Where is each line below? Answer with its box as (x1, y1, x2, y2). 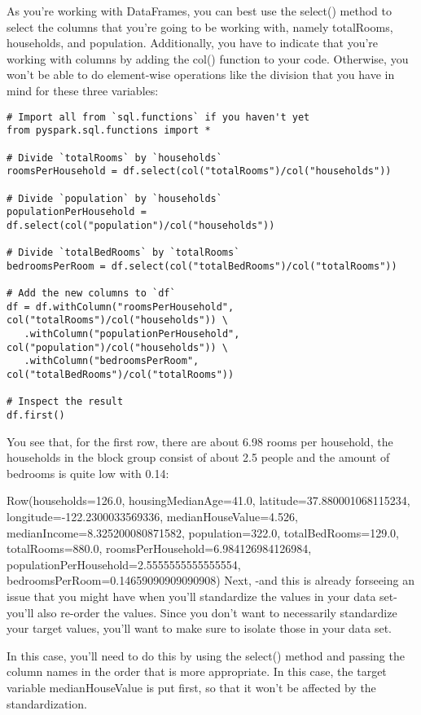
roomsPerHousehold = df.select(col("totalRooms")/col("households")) (7, 165, 392, 178)
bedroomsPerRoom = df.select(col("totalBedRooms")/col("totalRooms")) (7, 260, 397, 272)
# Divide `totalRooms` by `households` (7, 151, 222, 164)
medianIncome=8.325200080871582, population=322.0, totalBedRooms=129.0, (7, 524, 399, 541)
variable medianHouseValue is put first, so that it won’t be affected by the (7, 678, 376, 695)
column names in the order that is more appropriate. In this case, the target (7, 663, 387, 680)
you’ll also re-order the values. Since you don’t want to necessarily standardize (7, 603, 397, 621)
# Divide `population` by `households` (7, 192, 222, 204)
